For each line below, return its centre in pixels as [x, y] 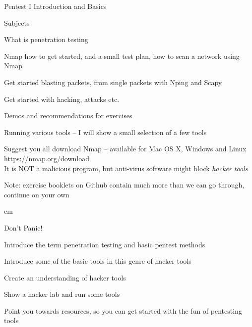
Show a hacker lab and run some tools [62, 294]
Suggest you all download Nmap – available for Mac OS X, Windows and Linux [125, 149]
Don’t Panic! [23, 227]
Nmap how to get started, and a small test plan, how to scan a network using [122, 56]
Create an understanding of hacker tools [65, 277]
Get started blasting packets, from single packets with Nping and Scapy [113, 82]
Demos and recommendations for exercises [68, 116]
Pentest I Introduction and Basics [55, 6]
